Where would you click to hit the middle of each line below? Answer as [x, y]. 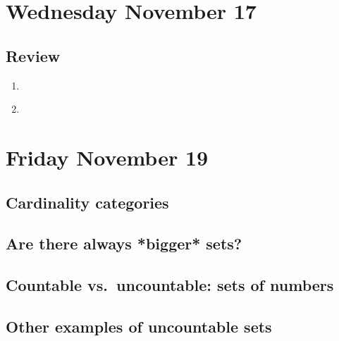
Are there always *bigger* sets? [124, 243]
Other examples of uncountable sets [139, 326]
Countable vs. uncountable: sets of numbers [170, 285]
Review [33, 55]
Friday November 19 [107, 157]
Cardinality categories [87, 202]
